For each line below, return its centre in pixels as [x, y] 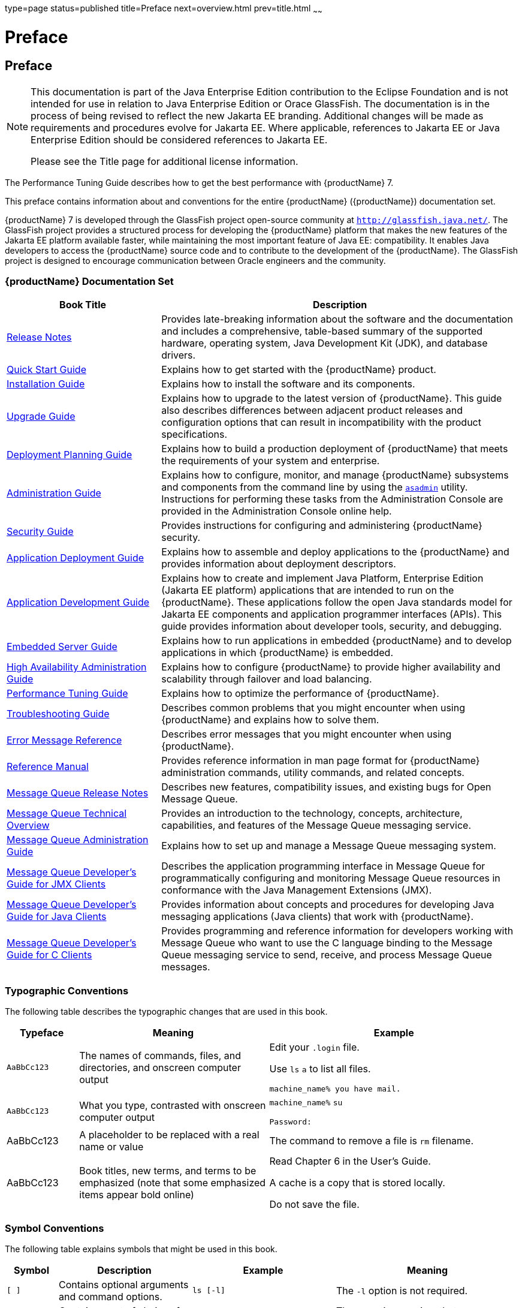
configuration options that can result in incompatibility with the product [321, 423]
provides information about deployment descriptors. [279, 564]
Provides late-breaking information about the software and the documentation [337, 319]
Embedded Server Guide [62, 647]
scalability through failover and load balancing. [267, 679]
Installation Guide [46, 384]
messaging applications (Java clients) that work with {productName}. [317, 917]
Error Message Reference [64, 740]
